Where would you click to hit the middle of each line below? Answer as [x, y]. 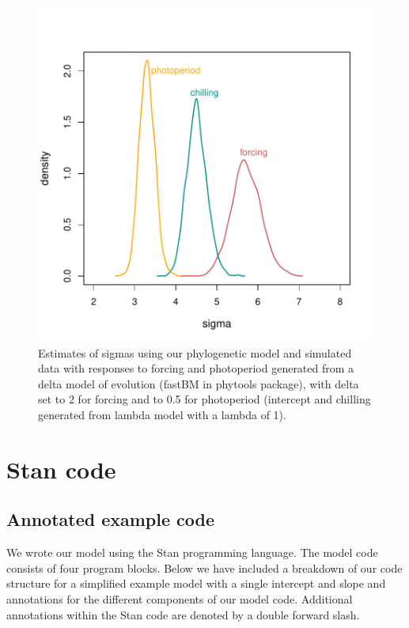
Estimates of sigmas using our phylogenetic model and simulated [195, 352]
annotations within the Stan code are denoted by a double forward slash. [183, 614]
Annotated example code [111, 519]
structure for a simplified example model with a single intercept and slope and [196, 583]
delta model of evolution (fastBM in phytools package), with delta [199, 383]
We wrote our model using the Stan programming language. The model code [192, 552]
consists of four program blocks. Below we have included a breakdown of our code [204, 567]
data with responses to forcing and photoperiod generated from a [196, 368]
